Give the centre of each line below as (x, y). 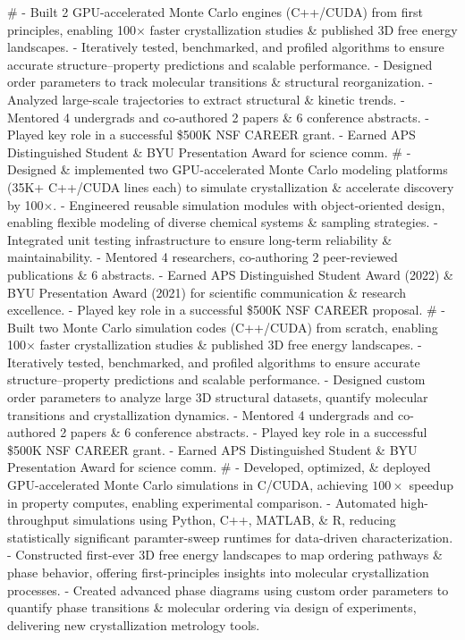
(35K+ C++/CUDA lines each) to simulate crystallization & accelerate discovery (231, 186)
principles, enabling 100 (72, 29)
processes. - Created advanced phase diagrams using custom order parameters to (228, 589)
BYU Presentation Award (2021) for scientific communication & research (207, 292)
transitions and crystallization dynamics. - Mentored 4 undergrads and (201, 414)
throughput (38, 520)
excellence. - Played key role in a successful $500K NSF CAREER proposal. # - (226, 310)
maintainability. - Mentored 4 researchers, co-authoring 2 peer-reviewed (203, 257)
